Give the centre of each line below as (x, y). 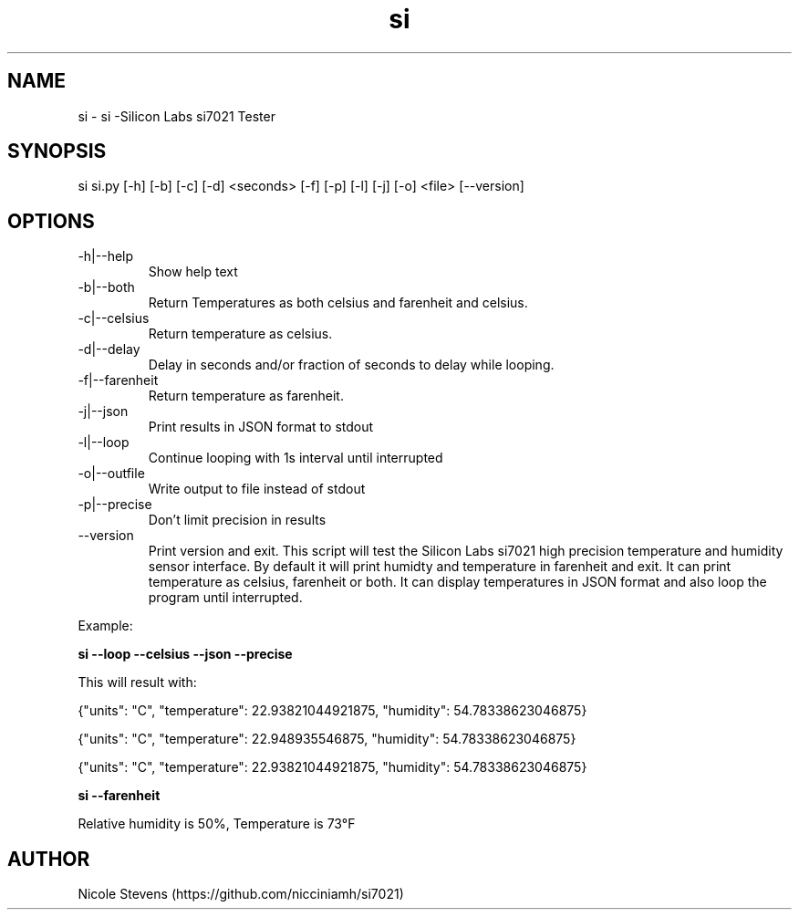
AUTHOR (49, 859)
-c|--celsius (114, 318)
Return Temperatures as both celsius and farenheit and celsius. (338, 303)
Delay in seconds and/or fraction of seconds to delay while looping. (351, 365)
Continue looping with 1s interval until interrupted (296, 458)
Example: (105, 626)
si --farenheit (119, 796)
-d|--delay (109, 349)
